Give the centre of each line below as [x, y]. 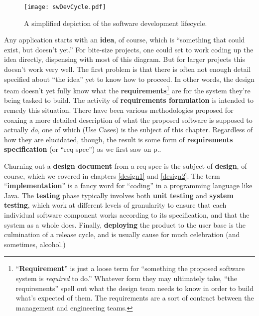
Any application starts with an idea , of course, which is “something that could [125, 40]
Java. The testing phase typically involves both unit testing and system [119, 195]
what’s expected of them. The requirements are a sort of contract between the [135, 298]
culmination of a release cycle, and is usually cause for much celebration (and [122, 234]
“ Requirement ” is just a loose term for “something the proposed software [130, 268]
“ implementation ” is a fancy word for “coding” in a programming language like [128, 185]
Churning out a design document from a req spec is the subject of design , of [126, 166]
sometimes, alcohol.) [35, 244]
